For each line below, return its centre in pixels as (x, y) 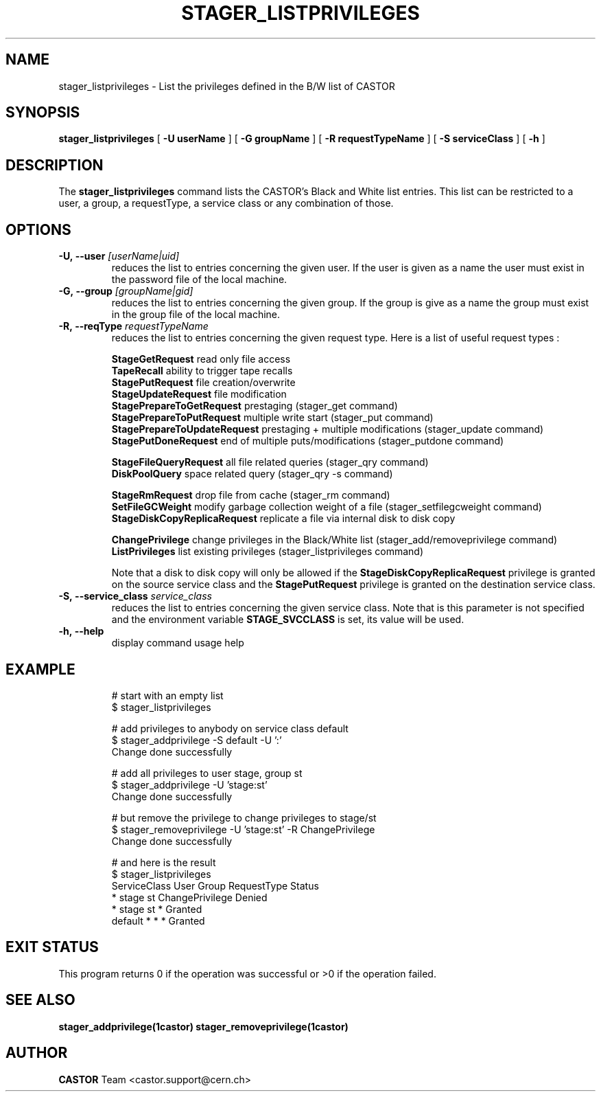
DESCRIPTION (55, 165)
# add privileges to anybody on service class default (230, 728)
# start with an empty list (167, 695)
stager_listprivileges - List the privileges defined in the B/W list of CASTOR (227, 86)
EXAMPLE (40, 669)
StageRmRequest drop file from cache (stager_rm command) (251, 495)
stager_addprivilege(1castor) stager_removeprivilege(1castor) (203, 1026)
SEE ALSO (40, 1000)
